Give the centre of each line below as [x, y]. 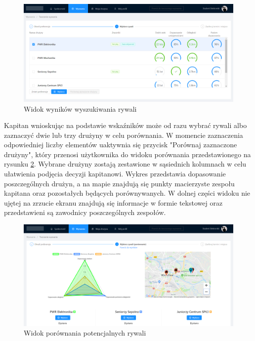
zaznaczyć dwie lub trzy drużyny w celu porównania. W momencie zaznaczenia [124, 135]
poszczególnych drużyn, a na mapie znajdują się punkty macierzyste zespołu [119, 183]
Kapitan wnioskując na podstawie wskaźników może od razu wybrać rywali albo [126, 125]
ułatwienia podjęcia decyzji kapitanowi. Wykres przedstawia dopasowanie [115, 174]
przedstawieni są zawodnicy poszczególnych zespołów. [85, 212]
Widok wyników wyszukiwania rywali [80, 108]
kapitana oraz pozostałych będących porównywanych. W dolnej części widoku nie [127, 193]
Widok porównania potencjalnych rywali [85, 333]
